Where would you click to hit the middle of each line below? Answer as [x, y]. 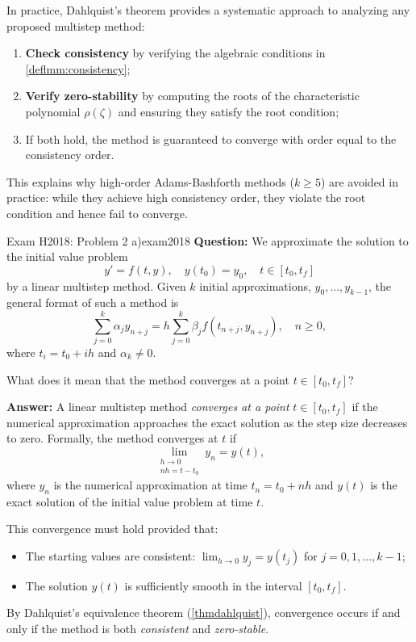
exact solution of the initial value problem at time [130, 501]
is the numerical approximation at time [150, 485]
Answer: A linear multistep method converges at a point [148, 407]
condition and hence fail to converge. [97, 213]
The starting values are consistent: [110, 556]
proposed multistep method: [76, 25]
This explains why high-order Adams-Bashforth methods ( [150, 181]
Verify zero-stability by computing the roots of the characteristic [192, 96]
